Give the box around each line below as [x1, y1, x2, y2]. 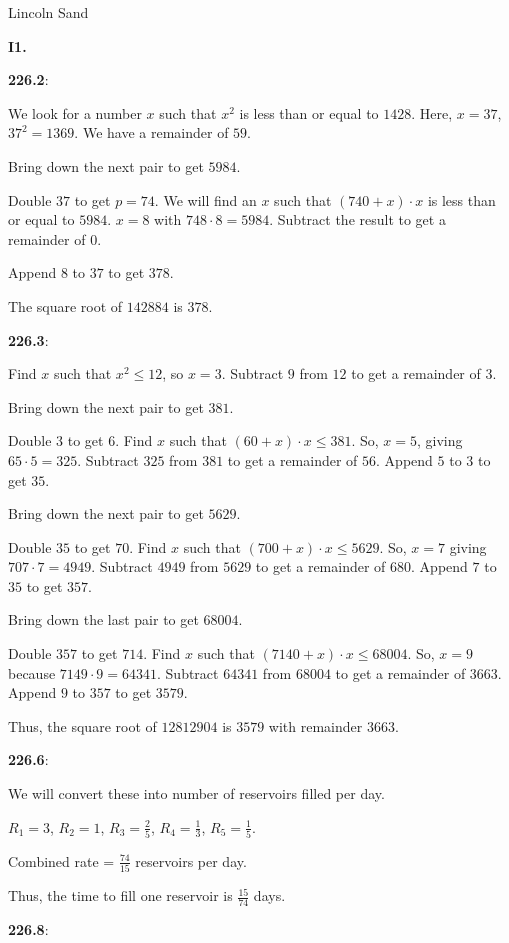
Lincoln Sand [8, 2, 89, 22]
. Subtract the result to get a [269, 209, 446, 230]
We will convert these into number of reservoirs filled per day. [8, 783, 385, 804]
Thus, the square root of [8, 715, 157, 736]
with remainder [268, 715, 363, 736]
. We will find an [154, 189, 257, 210]
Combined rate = [8, 850, 115, 871]
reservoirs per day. [135, 850, 247, 871]
